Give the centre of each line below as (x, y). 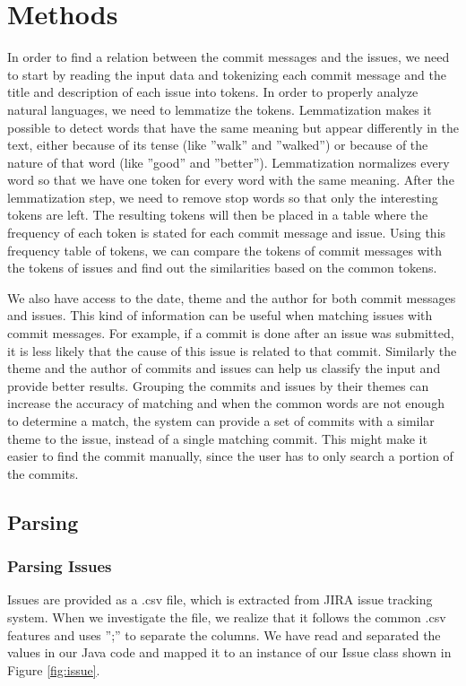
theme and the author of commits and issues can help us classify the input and (224, 368)
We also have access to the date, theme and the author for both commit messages (232, 297)
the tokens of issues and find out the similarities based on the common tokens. (222, 268)
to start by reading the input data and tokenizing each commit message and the (227, 74)
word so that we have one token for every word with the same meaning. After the (231, 180)
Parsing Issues (60, 566)
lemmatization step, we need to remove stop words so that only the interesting (223, 197)
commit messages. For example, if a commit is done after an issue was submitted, (231, 333)
